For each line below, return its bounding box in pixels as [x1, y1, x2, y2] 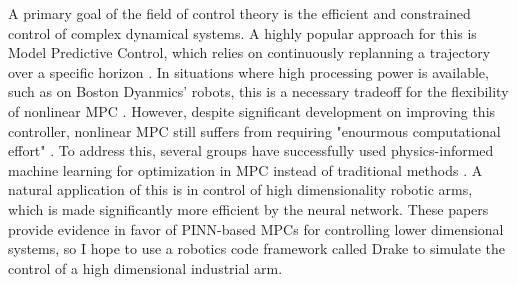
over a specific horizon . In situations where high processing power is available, [8, 61, 489, 82]
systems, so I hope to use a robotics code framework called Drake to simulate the [8, 238, 506, 259]
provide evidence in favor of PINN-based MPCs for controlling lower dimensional [8, 218, 504, 239]
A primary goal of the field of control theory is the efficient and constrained [8, 3, 471, 23]
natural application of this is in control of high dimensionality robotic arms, [8, 179, 473, 200]
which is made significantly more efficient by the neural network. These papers [8, 198, 489, 219]
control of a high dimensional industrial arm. [8, 257, 283, 278]
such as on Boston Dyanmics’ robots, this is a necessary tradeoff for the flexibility [8, 81, 509, 102]
